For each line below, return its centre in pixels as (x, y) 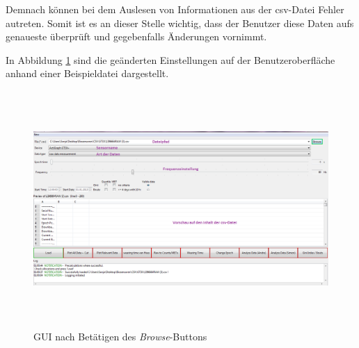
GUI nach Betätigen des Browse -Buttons (120, 336)
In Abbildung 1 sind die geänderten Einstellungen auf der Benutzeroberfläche (170, 59)
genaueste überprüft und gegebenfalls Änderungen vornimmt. (136, 36)
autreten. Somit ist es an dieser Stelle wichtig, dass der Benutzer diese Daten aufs (180, 23)
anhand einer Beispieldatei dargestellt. (87, 73)
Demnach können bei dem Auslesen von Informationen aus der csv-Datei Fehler (175, 9)
